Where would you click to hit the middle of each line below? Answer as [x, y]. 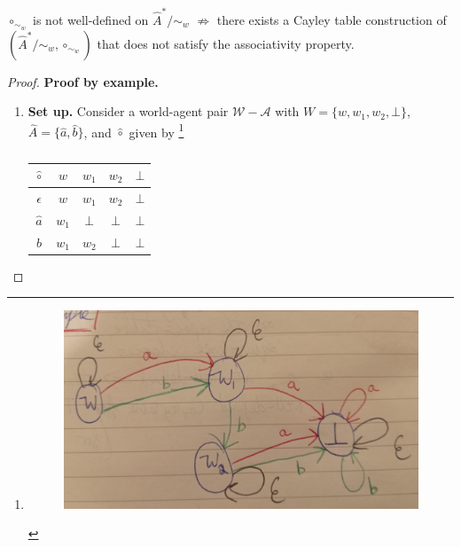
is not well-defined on [91, 19]
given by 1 [156, 130]
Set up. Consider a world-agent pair [128, 111]
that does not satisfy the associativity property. [226, 43]
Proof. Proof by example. [83, 81]
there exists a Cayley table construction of [332, 19]
